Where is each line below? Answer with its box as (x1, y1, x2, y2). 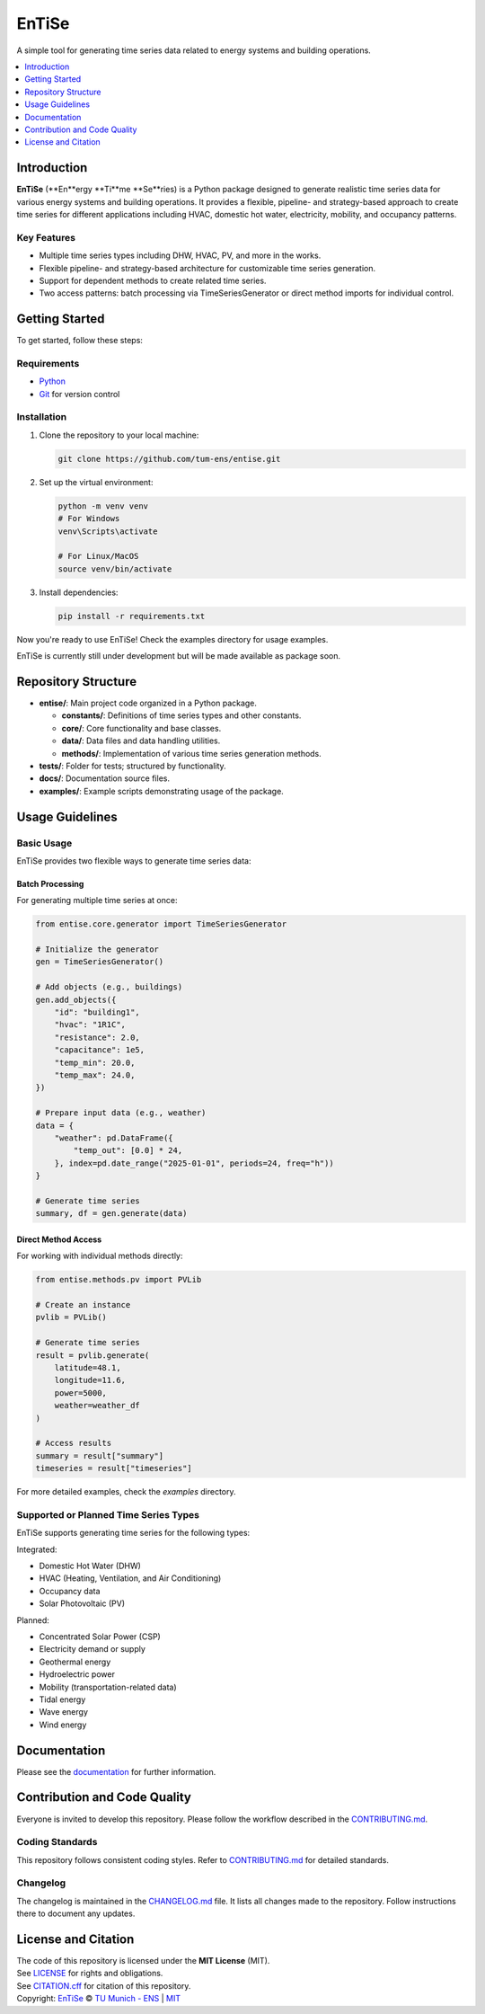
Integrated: (16, 1544, 57, 1555)
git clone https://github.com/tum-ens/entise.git (57, 454, 281, 464)
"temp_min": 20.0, (54, 1057, 136, 1068)
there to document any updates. (16, 1908, 136, 1919)
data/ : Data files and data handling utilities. (61, 735, 221, 746)
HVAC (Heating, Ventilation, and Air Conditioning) (39, 1573, 222, 1584)
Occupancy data (39, 1585, 101, 1596)
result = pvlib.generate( (35, 1350, 150, 1361)
